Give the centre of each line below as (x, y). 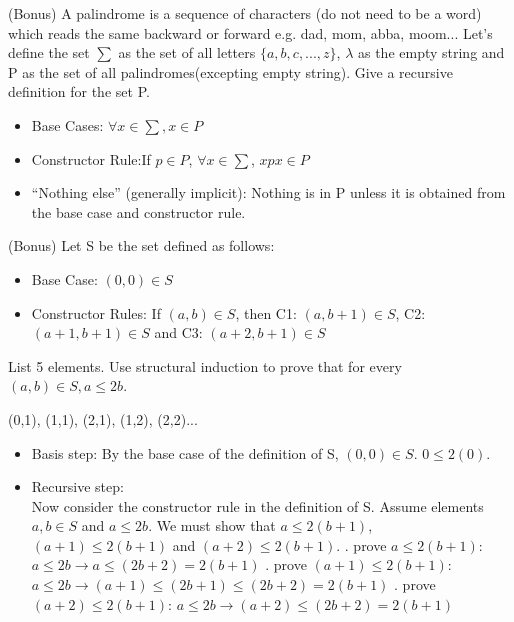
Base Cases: (67, 124)
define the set (49, 52)
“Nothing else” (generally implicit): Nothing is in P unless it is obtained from (268, 192)
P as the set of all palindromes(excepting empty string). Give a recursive (230, 71)
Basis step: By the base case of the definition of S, (185, 452)
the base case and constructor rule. (138, 211)
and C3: (178, 332)
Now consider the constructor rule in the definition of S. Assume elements (257, 505)
